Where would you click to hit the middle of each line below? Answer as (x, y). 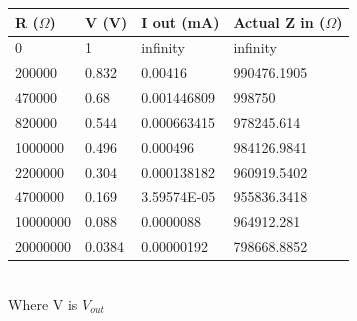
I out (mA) (180, 21)
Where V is (43, 303)
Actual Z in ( (279, 21)
